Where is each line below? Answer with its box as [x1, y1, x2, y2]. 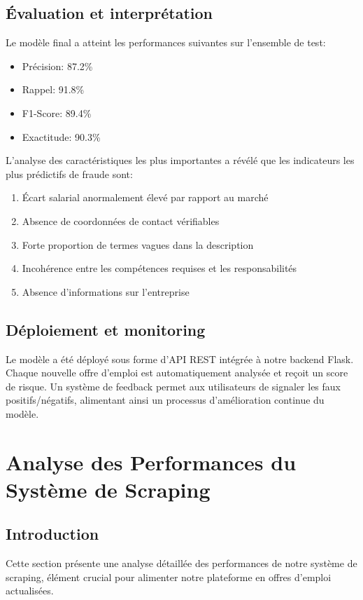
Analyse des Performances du [6, 447, 297, 476]
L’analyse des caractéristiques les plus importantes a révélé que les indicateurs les [6, 153, 355, 168]
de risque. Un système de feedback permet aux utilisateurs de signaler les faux [6, 379, 341, 393]
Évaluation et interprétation [6, 2, 213, 24]
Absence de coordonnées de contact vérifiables [22, 213, 220, 228]
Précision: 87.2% [22, 58, 93, 73]
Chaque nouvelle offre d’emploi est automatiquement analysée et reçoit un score [6, 365, 348, 380]
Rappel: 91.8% [22, 82, 85, 97]
